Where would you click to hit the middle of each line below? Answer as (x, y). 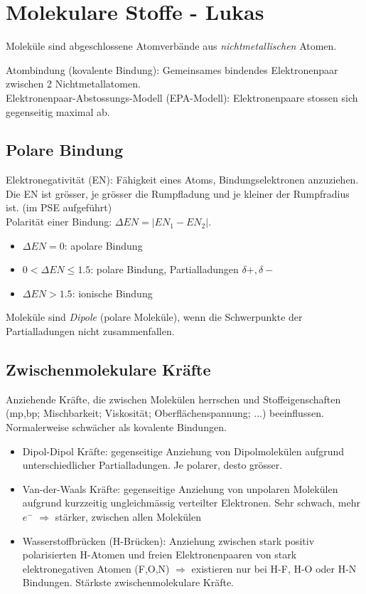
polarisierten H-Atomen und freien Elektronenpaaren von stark (160, 555)
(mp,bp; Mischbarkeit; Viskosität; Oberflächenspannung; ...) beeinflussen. (165, 413)
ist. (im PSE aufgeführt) (59, 207)
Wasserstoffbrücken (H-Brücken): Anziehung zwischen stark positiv (168, 540)
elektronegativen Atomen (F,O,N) (96, 568)
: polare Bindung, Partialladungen (165, 269)
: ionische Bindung (112, 293)
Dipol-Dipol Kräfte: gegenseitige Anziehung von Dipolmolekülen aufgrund (183, 451)
